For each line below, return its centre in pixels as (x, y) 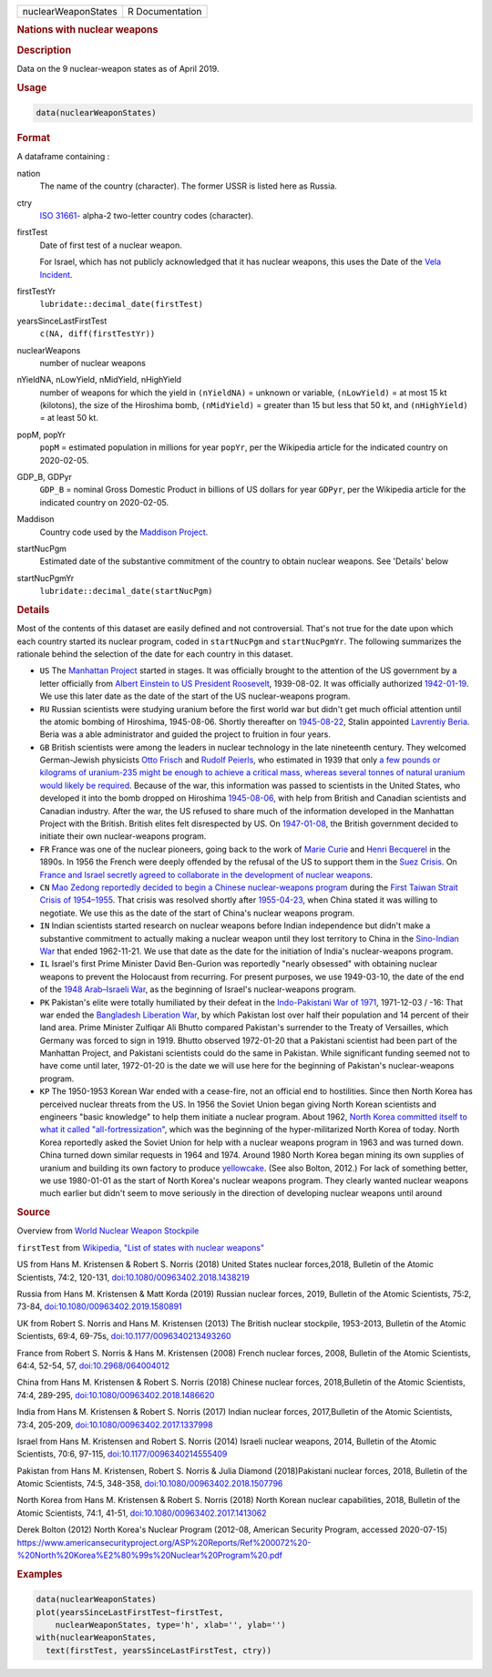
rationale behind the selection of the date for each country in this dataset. (155, 654)
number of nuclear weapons (92, 363)
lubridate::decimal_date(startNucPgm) (126, 591)
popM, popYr (41, 435)
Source (34, 1212)
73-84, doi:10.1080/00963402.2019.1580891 (99, 1306)
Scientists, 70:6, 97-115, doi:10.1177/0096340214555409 (122, 1454)
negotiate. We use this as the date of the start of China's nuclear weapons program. (197, 913)
